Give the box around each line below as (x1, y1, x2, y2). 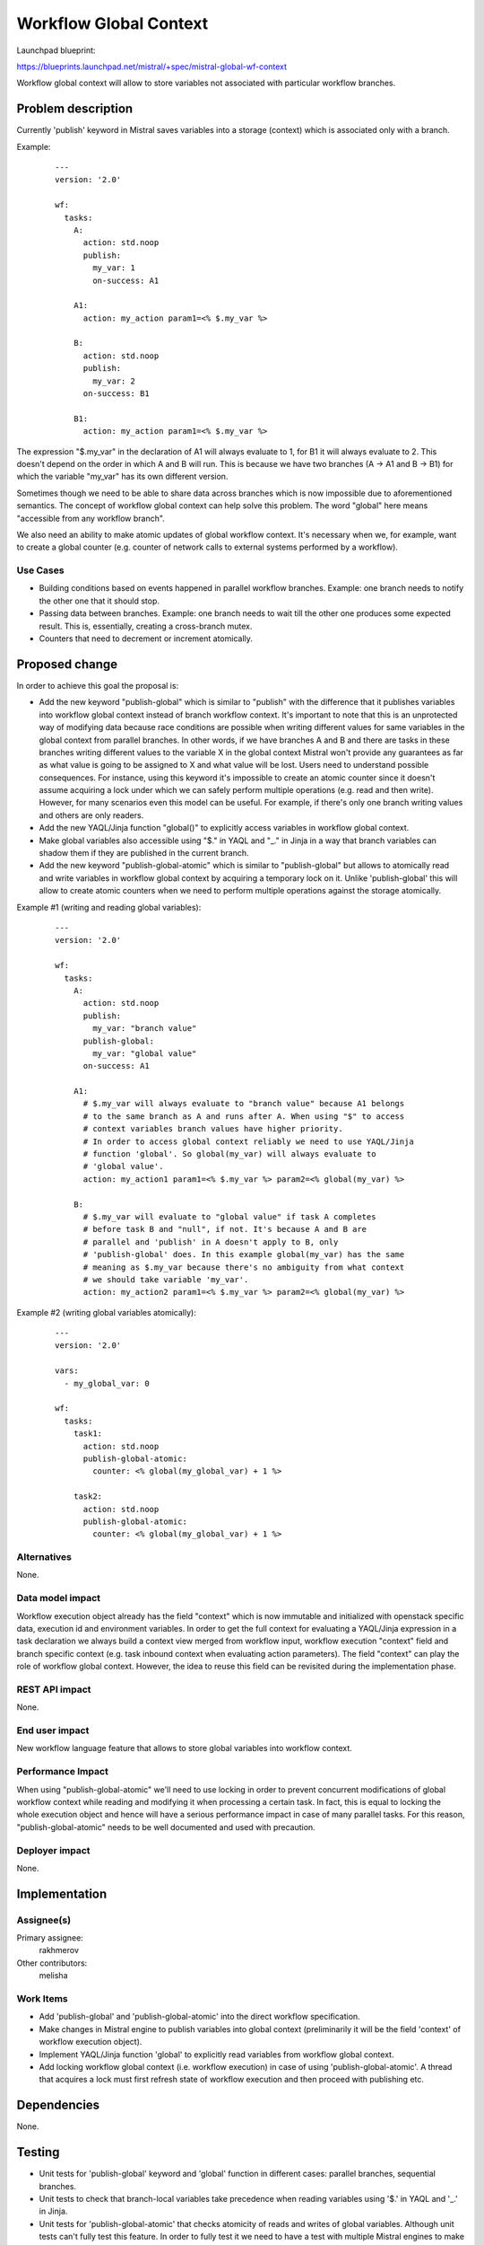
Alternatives (16, 1551, 72, 1563)
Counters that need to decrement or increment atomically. (39, 633, 253, 644)
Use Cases (16, 564, 65, 577)
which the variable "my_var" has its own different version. (16, 471, 229, 482)
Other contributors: (16, 1958, 88, 1968)
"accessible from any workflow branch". (16, 513, 165, 524)
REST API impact (16, 1683, 91, 1695)
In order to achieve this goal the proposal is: (16, 680, 179, 691)
